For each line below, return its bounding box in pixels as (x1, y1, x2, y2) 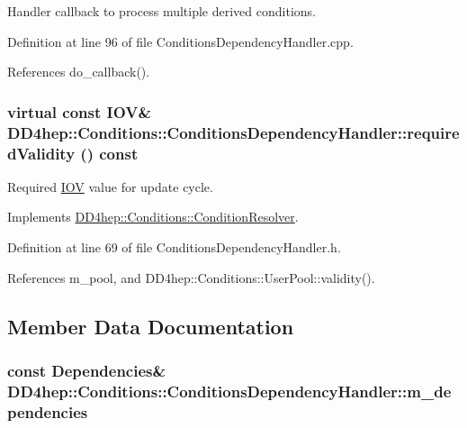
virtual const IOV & (7, 100, 152, 123)
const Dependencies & (7, 359, 166, 381)
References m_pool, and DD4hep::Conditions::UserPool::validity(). (7, 268, 375, 287)
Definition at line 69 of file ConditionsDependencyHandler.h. (7, 238, 341, 257)
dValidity (7, 141, 76, 164)
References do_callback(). (7, 62, 150, 81)
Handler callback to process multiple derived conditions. (7, 2, 316, 20)
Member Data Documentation (7, 312, 294, 340)
